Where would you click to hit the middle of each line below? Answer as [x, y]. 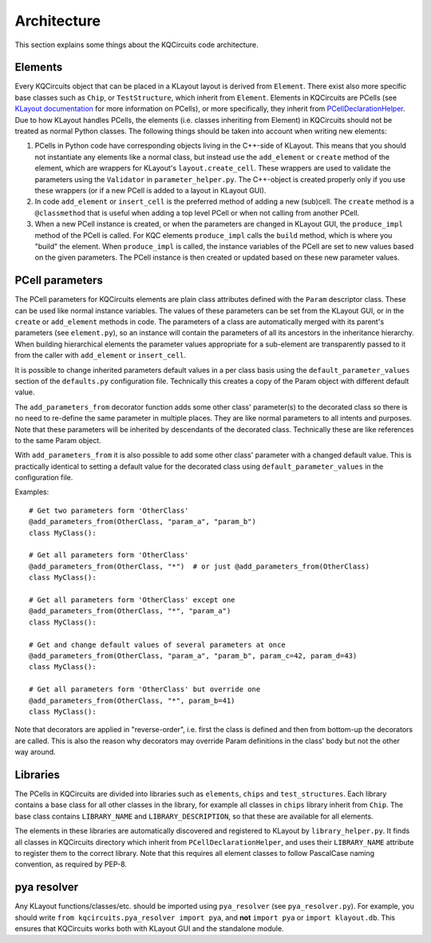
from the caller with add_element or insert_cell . [101, 355]
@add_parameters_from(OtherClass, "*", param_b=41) [132, 700]
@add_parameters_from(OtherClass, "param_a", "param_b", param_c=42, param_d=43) [193, 656]
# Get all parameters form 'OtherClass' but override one [145, 689]
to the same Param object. [58, 440]
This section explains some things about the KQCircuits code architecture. [136, 45]
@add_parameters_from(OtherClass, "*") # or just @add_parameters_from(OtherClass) [200, 566]
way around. [35, 752]
